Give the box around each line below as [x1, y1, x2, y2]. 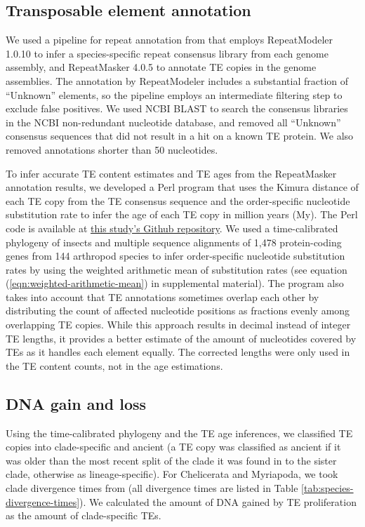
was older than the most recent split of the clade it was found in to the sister [6, 453, 337, 467]
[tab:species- [301, 481, 354, 495]
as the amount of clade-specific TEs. [6, 508, 161, 523]
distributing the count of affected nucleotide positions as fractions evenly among [6, 303, 350, 318]
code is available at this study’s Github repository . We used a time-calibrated [6, 220, 338, 235]
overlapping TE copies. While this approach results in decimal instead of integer [6, 317, 351, 332]
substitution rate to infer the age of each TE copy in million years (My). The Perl [6, 207, 358, 222]
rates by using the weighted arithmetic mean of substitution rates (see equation [6, 262, 347, 276]
